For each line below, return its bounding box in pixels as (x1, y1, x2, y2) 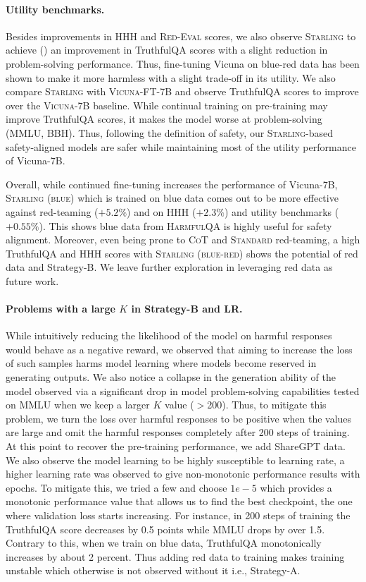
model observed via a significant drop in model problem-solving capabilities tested (6, 383, 360, 398)
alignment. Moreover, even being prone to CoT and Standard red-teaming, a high (6, 232, 360, 247)
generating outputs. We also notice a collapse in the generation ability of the (6, 370, 336, 384)
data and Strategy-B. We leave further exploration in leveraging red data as (6, 260, 333, 274)
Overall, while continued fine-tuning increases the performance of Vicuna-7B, (6, 176, 338, 191)
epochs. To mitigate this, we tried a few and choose (6, 480, 227, 495)
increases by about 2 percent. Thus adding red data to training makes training (6, 549, 345, 564)
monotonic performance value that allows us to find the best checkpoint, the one (6, 494, 353, 509)
